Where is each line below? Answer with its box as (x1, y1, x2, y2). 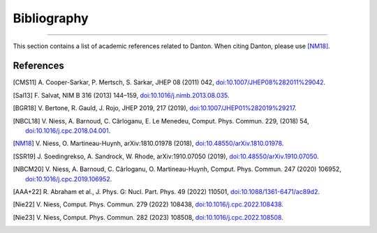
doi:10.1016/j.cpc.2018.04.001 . (25, 126, 111, 135)
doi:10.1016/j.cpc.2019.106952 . (25, 174, 112, 183)
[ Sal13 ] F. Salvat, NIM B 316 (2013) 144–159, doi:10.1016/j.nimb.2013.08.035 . (13, 91, 230, 99)
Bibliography (13, 10, 89, 26)
